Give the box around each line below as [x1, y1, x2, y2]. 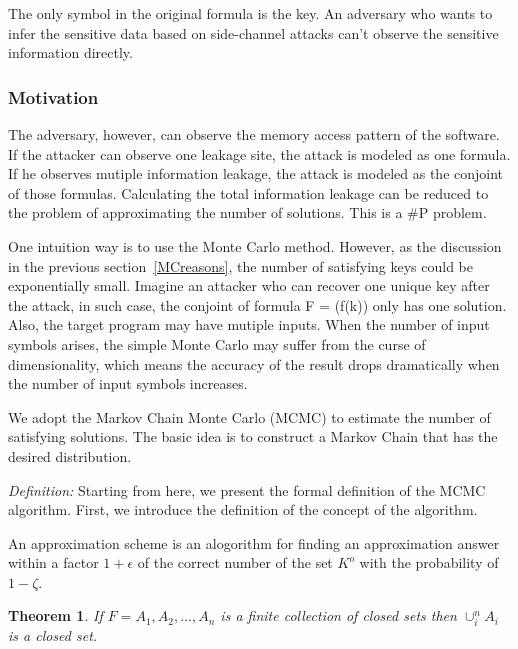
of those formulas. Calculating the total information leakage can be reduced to [8, 182, 489, 203]
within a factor [8, 552, 99, 573]
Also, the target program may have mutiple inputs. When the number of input [8, 314, 490, 335]
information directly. [8, 42, 133, 63]
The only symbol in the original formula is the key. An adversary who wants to [8, 3, 493, 23]
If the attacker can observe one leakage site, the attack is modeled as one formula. [8, 143, 511, 164]
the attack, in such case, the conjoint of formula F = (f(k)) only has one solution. [8, 294, 507, 315]
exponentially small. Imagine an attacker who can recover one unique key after [8, 275, 490, 296]
